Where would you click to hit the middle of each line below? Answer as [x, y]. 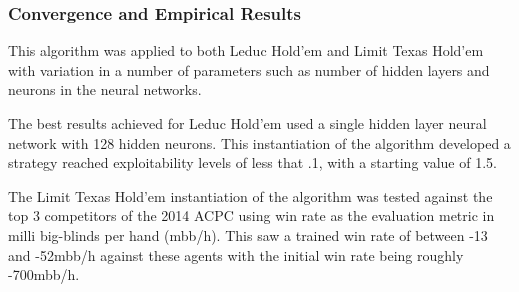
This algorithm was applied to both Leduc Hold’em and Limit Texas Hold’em [246, 50]
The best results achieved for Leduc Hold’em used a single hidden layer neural [247, 123]
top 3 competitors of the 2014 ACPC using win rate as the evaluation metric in [251, 215]
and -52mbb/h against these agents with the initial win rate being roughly [236, 254]
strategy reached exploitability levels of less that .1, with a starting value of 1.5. [252, 162]
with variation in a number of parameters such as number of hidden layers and [249, 69]
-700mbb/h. [44, 274]
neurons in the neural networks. [105, 89]
